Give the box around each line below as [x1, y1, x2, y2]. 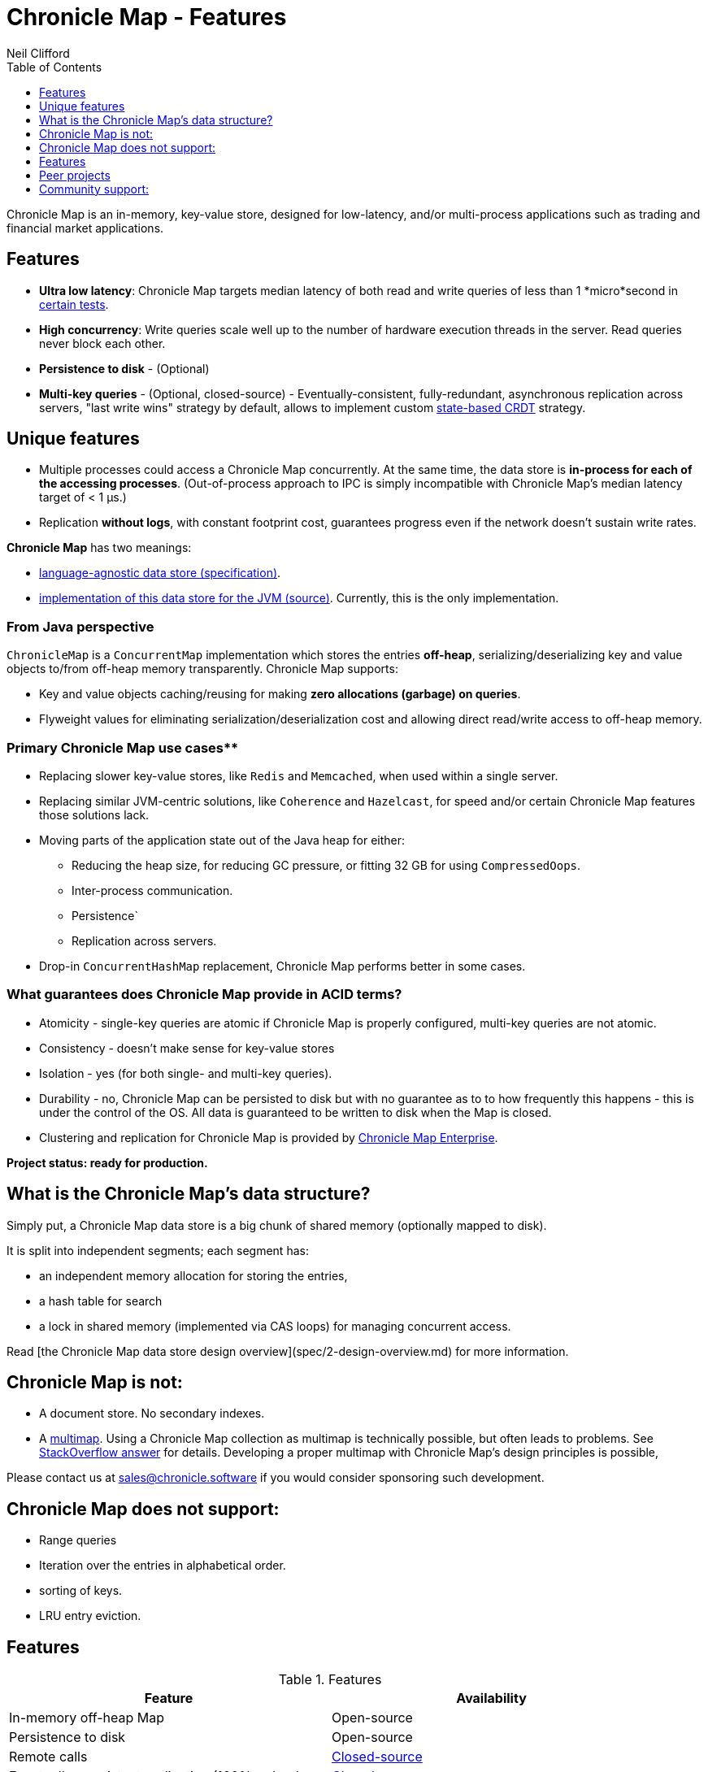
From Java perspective [7, 618, 154, 635]
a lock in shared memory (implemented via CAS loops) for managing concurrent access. [39, 1318, 511, 1333]
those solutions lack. [39, 807, 150, 822]
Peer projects [39, 167, 111, 182]
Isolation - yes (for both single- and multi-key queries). [39, 1066, 332, 1080]
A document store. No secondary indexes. [39, 1406, 265, 1421]
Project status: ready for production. [7, 1155, 208, 1170]
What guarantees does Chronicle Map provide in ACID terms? [7, 986, 402, 1003]
